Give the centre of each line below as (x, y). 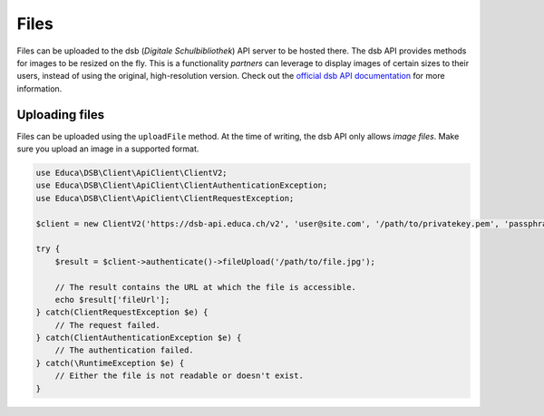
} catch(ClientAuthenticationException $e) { (139, 338)
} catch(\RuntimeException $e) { (110, 363)
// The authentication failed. (124, 350)
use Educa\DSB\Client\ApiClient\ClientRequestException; (165, 198)
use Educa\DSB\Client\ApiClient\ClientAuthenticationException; (182, 185)
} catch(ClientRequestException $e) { (122, 312)
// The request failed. (107, 325)
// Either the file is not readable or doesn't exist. (179, 376)
